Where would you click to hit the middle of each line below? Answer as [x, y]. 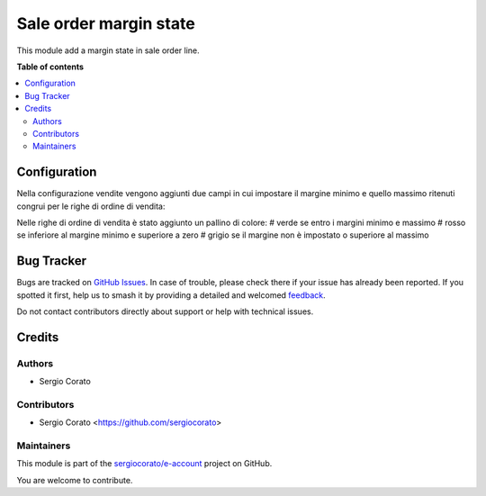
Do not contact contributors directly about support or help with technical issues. [165, 311]
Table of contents [50, 67]
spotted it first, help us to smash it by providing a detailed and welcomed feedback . [171, 295]
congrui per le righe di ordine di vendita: [91, 206]
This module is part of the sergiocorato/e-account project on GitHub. [144, 464]
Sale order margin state [106, 23]
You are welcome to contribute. [75, 480]
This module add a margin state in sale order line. [108, 50]
